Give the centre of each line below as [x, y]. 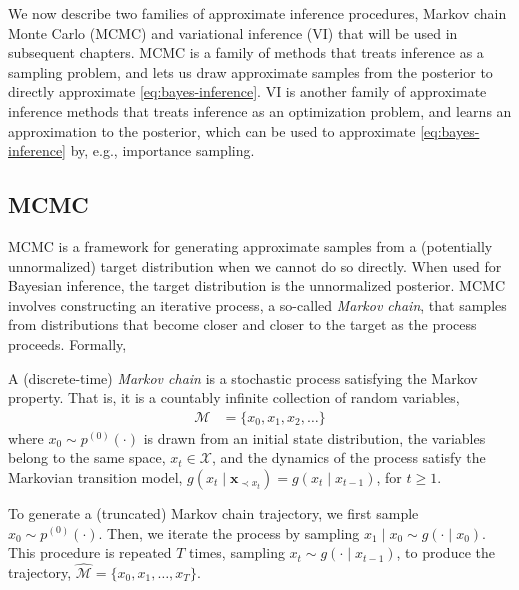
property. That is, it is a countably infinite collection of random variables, [234, 397]
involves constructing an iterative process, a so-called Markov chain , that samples [257, 304]
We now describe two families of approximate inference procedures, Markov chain [257, 13]
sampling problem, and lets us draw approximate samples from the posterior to [250, 71]
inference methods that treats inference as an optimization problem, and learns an [260, 110]
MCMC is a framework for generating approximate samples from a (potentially [250, 245]
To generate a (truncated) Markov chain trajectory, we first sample [213, 512]
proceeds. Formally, [67, 343]
